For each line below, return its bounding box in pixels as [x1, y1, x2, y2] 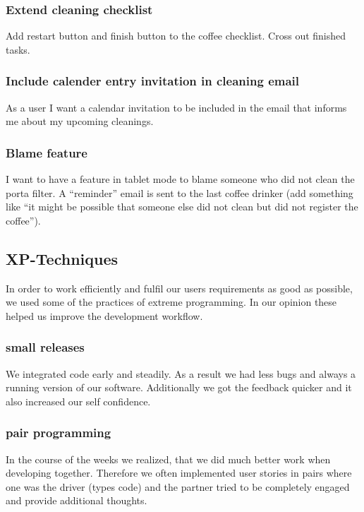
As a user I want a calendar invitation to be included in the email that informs [6, 100, 347, 114]
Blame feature [6, 143, 87, 161]
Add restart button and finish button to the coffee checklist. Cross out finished [6, 28, 346, 43]
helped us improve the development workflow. [6, 308, 203, 323]
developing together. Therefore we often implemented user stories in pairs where [6, 465, 352, 480]
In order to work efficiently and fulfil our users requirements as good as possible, [6, 280, 353, 295]
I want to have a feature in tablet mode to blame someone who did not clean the [6, 172, 355, 186]
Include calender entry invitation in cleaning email [6, 72, 300, 90]
